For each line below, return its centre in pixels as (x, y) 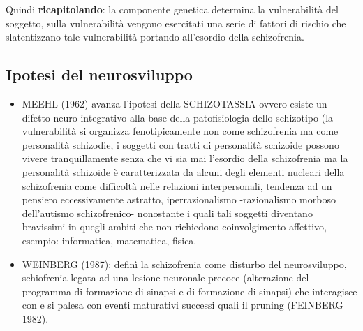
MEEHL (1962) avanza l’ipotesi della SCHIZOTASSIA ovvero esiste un (175, 103)
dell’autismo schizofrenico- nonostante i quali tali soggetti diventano (167, 213)
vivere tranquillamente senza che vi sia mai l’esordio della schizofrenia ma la (185, 158)
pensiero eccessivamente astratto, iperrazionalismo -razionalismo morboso (179, 199)
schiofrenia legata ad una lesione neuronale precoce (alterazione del (165, 278)
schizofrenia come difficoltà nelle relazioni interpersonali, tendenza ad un (177, 185)
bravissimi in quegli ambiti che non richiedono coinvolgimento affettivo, (174, 227)
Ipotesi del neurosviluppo (99, 74)
